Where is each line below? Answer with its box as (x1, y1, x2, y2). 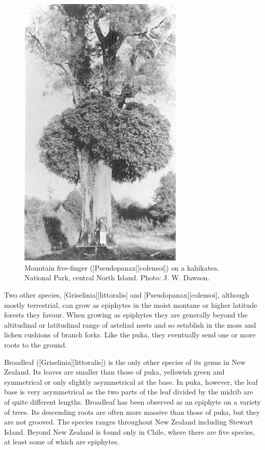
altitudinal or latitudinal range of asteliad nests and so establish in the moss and (4, 319, 256, 330)
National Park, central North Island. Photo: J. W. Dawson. (24, 272, 210, 283)
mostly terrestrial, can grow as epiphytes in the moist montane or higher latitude (4, 299, 257, 310)
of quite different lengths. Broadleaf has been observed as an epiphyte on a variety (4, 396, 261, 407)
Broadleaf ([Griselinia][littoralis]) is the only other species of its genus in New (4, 356, 246, 367)
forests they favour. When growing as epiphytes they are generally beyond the (4, 309, 248, 320)
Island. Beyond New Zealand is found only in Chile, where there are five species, (4, 426, 255, 437)
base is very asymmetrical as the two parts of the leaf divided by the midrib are (4, 386, 253, 397)
